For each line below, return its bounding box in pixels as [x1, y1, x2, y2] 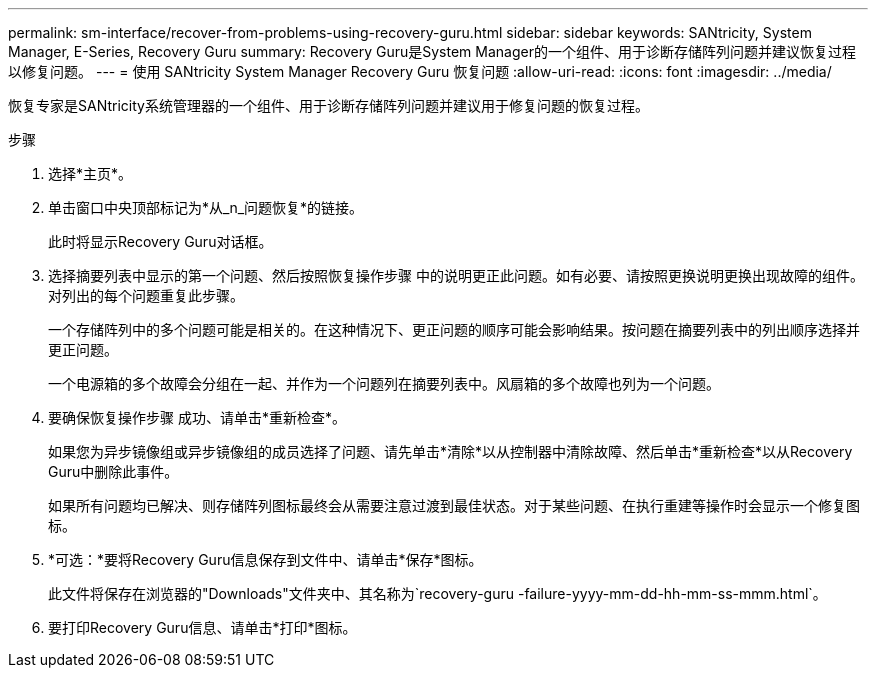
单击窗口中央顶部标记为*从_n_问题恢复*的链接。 [48, 199, 364, 216]
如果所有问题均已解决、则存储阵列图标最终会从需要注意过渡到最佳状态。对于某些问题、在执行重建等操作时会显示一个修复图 [48, 497, 860, 514]
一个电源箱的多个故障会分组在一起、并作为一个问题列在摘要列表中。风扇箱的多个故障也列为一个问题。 [48, 375, 720, 392]
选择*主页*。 [48, 165, 133, 182]
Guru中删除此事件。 [48, 463, 179, 480]
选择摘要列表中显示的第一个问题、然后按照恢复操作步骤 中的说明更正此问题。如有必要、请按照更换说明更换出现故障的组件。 [48, 267, 864, 284]
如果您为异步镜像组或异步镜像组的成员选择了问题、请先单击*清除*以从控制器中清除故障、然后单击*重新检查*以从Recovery [48, 443, 853, 460]
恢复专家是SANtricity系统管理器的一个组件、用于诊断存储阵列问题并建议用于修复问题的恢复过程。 [8, 97, 649, 114]
